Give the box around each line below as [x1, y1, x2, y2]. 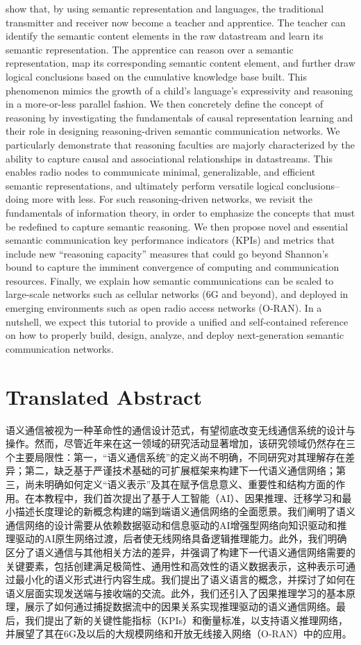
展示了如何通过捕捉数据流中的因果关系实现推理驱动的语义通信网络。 [24, 599, 336, 614]
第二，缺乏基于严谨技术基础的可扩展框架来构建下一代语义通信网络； [24, 463, 336, 478]
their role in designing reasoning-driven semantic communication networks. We [6, 124, 340, 138]
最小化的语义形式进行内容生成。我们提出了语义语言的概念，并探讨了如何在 [15, 572, 355, 587]
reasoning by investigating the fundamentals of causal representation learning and [6, 110, 353, 124]
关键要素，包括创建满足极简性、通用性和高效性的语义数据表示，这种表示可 [6, 558, 346, 573]
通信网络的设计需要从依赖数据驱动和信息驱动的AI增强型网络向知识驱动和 [6, 517, 337, 532]
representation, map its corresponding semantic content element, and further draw [6, 56, 355, 70]
